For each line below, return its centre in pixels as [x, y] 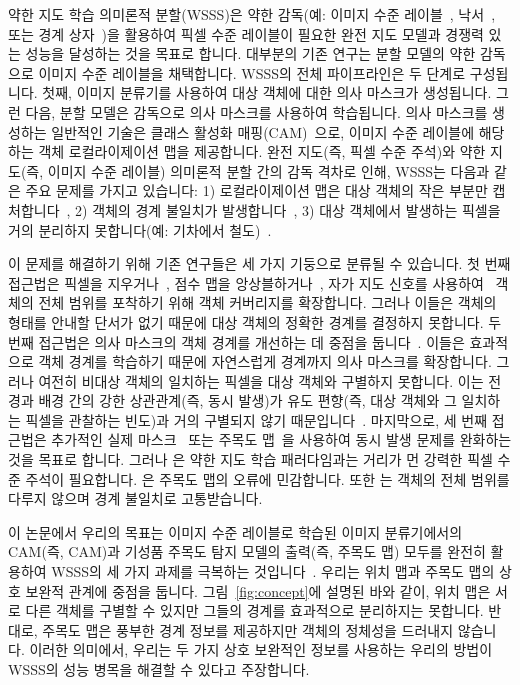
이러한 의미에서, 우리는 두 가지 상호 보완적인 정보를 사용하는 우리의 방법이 [261, 649]
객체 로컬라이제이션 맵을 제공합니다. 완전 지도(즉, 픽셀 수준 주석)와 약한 [262, 151]
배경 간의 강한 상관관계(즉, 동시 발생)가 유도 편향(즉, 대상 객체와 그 [247, 400]
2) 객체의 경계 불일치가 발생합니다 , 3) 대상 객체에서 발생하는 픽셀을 [288, 209]
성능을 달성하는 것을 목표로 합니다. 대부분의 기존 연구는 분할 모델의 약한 [250, 53]
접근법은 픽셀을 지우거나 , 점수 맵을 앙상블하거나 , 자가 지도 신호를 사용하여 [246, 282]
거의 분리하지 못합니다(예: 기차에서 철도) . [140, 229]
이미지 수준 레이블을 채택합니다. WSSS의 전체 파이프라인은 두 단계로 [252, 72]
